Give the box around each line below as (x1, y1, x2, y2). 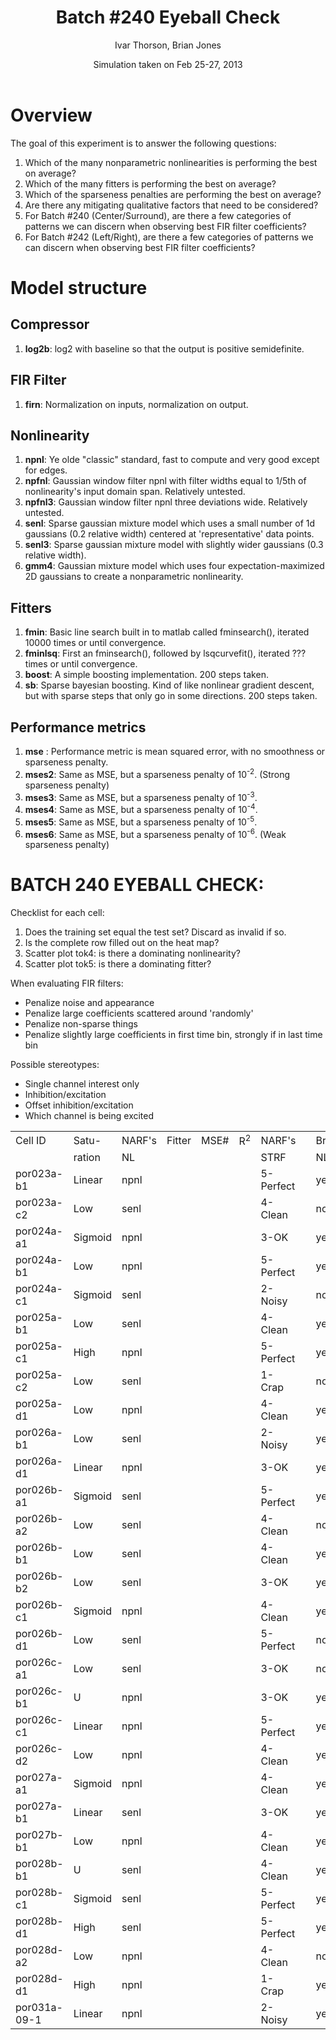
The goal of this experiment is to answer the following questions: (10, 137, 277, 149)
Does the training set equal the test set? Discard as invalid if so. (24, 926, 287, 938)
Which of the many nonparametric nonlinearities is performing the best (24, 156, 318, 168)
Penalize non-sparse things (24, 1018, 138, 1030)
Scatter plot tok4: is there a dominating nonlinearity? (24, 947, 241, 960)
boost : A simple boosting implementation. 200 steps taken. (24, 669, 269, 681)
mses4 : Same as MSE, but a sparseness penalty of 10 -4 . (24, 802, 258, 815)
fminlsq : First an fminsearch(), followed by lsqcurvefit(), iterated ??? (24, 647, 307, 660)
